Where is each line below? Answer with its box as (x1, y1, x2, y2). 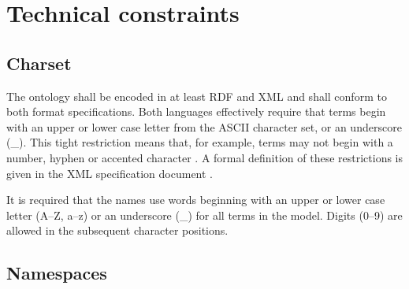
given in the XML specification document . (6, 165, 214, 181)
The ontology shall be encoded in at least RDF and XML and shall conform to (6, 87, 387, 104)
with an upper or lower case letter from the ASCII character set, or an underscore (6, 118, 402, 135)
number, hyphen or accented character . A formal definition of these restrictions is (6, 149, 403, 165)
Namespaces (6, 261, 107, 285)
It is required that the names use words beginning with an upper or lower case (6, 191, 385, 208)
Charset (6, 50, 72, 75)
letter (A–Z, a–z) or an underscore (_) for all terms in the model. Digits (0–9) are (6, 206, 403, 223)
